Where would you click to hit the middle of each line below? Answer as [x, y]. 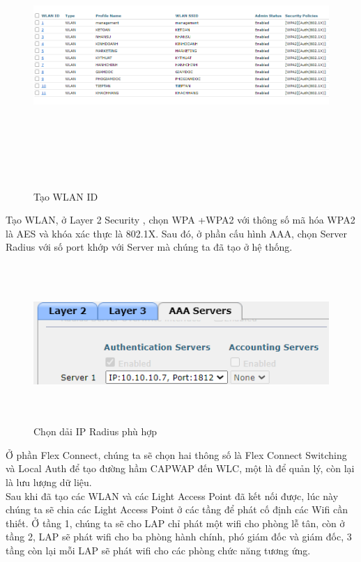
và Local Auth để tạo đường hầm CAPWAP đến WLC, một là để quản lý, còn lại [180, 468]
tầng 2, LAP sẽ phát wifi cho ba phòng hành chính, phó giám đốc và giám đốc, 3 [179, 537]
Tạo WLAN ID [66, 196]
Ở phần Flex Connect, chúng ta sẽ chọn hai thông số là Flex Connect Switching [176, 454]
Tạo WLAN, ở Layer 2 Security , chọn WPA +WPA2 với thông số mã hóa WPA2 [180, 220]
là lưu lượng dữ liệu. [49, 482]
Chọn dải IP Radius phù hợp [95, 431]
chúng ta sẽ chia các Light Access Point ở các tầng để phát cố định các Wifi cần [177, 509]
